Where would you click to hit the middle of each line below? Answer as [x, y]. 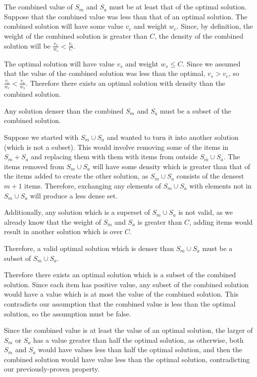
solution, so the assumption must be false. [68, 313]
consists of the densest [210, 176]
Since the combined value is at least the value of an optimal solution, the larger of [128, 330]
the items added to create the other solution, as [76, 176]
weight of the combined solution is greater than [76, 35]
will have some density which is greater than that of [171, 166]
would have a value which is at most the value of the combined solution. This [121, 294]
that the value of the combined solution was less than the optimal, [105, 73]
